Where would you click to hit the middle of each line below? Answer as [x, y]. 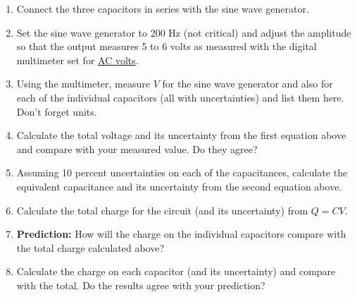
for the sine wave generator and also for [248, 84]
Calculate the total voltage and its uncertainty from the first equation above [181, 135]
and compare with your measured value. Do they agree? [137, 148]
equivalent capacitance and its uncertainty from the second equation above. [179, 186]
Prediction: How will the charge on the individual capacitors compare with [181, 234]
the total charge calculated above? [90, 247]
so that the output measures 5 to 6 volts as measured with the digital [167, 46]
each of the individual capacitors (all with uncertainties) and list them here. [180, 97]
